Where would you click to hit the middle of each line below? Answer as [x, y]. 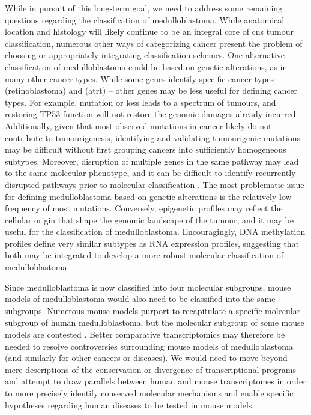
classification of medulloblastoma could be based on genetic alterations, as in [146, 66]
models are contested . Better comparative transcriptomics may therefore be [145, 334]
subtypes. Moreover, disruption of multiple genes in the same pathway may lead [152, 161]
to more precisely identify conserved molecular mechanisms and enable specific [149, 393]
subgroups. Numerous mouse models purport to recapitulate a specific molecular [153, 310]
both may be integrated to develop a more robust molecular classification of [144, 255]
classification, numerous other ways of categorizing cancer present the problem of [154, 43]
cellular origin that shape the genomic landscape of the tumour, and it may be [149, 220]
